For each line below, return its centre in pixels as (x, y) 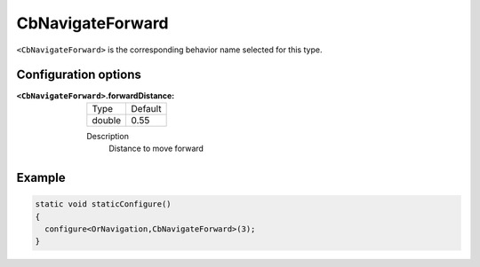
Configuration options (79, 75)
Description (108, 136)
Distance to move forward (156, 149)
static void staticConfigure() (104, 204)
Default (146, 108)
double (107, 120)
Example (41, 178)
